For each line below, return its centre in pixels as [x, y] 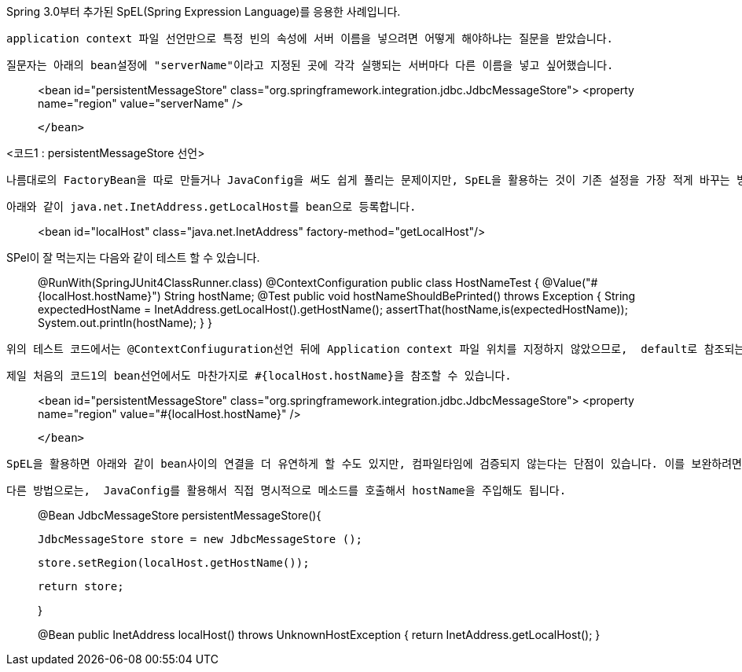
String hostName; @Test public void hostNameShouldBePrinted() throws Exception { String [400, 296]
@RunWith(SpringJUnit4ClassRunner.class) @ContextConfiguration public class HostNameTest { [288, 283]
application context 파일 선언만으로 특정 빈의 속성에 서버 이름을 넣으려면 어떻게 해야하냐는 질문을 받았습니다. [310, 39]
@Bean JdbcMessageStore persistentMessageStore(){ [180, 515]
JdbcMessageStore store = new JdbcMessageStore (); [200, 539]
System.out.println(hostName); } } [125, 323]
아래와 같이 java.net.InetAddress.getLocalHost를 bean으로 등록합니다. [211, 207]
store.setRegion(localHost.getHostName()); [174, 563]
